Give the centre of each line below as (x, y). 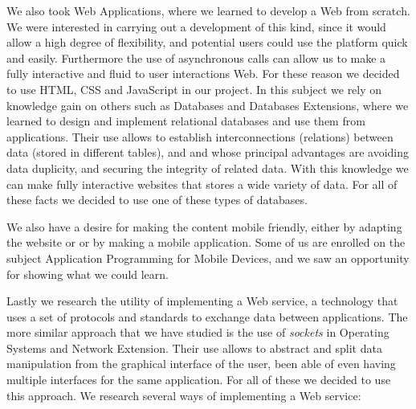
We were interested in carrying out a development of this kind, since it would (196, 26)
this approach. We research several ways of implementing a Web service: (184, 395)
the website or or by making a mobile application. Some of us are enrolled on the (206, 242)
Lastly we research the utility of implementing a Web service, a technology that (202, 301)
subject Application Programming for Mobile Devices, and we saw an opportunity (208, 258)
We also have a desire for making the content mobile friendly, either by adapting (204, 226)
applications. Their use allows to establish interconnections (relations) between (200, 136)
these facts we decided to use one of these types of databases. (157, 200)
